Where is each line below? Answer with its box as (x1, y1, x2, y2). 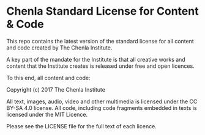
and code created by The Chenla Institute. (6, 44, 113, 51)
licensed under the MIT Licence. (6, 111, 88, 118)
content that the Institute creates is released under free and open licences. (6, 62, 195, 70)
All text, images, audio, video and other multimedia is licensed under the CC (6, 98, 198, 105)
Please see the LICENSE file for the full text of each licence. (6, 122, 157, 130)
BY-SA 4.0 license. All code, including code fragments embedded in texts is (6, 104, 197, 111)
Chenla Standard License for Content (6, 4, 199, 18)
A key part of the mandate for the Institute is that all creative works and (6, 56, 185, 63)
